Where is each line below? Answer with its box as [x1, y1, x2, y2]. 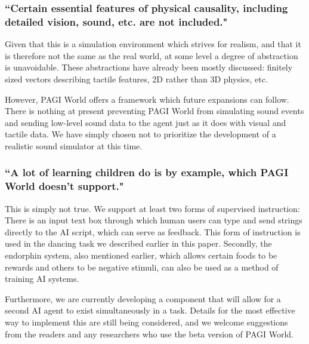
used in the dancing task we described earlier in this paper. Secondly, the [5, 237, 272, 250]
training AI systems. [5, 272, 79, 285]
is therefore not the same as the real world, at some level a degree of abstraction [5, 49, 298, 62]
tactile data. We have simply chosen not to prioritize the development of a [5, 128, 276, 140]
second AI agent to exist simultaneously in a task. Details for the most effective [5, 304, 295, 317]
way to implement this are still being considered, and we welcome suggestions [5, 315, 288, 328]
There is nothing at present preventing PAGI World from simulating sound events [5, 105, 304, 117]
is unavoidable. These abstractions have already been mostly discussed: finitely [5, 61, 293, 73]
